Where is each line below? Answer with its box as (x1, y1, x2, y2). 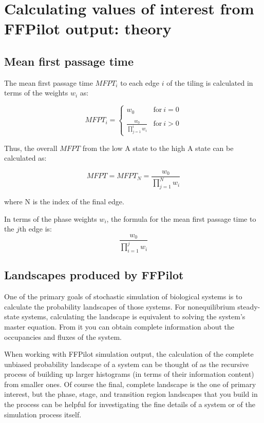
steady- (237, 301, 260, 312)
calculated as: (4, 152, 47, 163)
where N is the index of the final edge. (4, 196, 124, 206)
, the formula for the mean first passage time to (106, 213, 256, 224)
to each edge (120, 77, 160, 88)
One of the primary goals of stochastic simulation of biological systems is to (4, 291, 242, 302)
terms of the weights (4, 87, 68, 98)
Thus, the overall (4, 142, 58, 153)
